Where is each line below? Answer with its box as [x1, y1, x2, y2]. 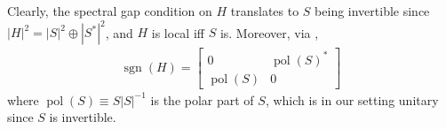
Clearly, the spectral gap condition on [7, 2, 212, 19]
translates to [230, 2, 299, 19]
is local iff [151, 23, 204, 42]
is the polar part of [150, 90, 254, 109]
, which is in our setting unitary [265, 90, 439, 109]
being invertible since [315, 2, 430, 19]
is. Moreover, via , [219, 23, 319, 42]
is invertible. [49, 108, 116, 126]
